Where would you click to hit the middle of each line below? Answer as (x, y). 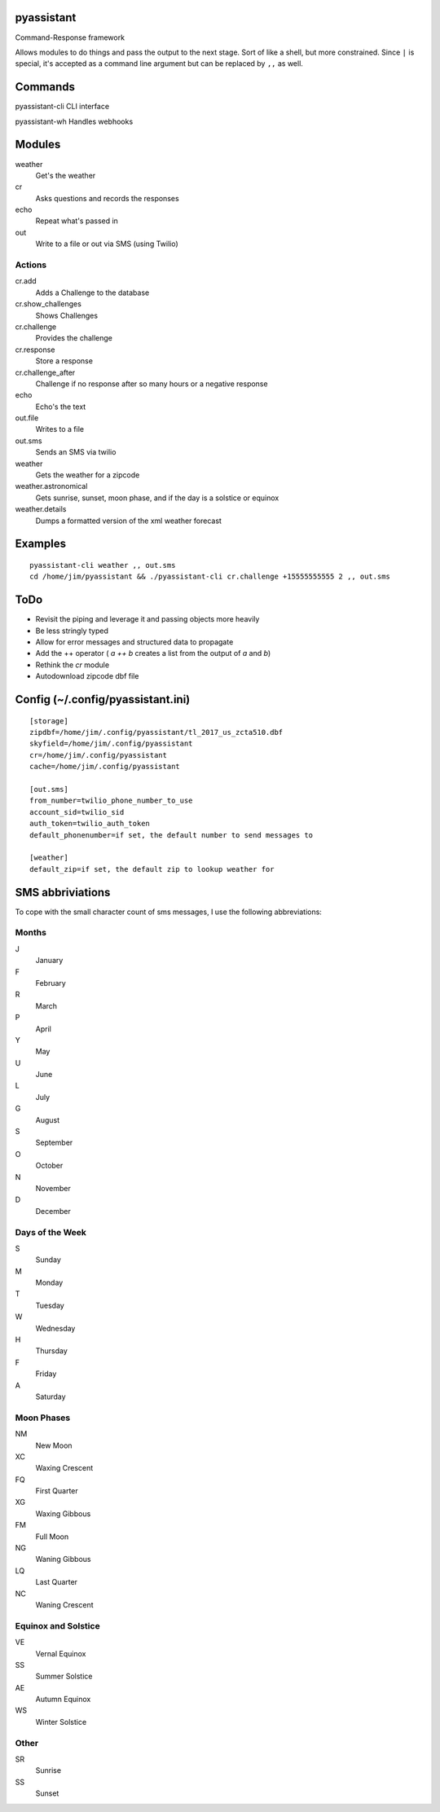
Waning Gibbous (63, 1559)
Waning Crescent (64, 1604)
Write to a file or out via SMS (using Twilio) (107, 244)
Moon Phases (43, 1418)
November (53, 1188)
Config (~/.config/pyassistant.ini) (103, 699)
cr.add (26, 281)
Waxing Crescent (64, 1468)
